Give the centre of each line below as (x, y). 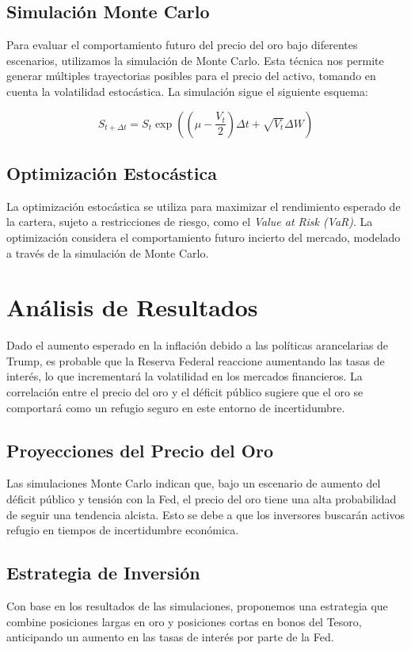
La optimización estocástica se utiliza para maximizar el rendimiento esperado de (204, 206)
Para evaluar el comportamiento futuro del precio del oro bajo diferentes (182, 45)
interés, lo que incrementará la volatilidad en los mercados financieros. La (185, 376)
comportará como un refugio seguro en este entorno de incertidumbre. (176, 407)
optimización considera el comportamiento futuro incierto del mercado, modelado (204, 237)
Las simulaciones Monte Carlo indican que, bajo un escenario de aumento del (194, 483)
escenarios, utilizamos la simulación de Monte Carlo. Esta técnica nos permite (195, 60)
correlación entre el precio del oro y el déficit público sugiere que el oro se (185, 392)
